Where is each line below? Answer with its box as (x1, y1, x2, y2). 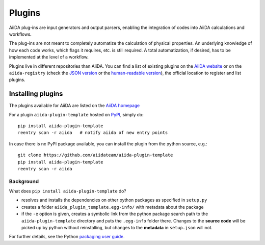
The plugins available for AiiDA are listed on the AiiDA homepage (9, 103, 140, 109)
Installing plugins (9, 90, 63, 98)
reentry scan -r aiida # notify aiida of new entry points (18, 130, 168, 136)
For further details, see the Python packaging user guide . (9, 234, 125, 240)
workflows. (9, 31, 32, 37)
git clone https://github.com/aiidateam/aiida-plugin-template (18, 152, 173, 158)
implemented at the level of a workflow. (9, 54, 89, 60)
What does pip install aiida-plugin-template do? (9, 188, 127, 194)
